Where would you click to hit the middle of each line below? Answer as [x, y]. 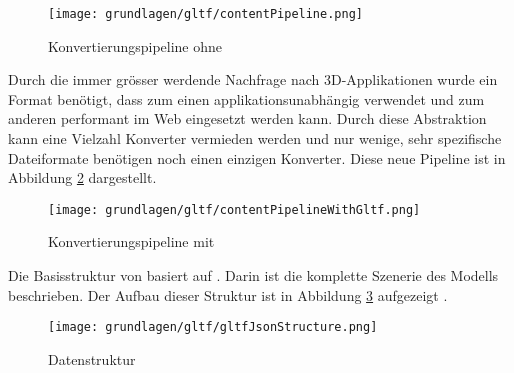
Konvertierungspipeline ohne [135, 45]
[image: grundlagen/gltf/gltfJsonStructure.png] [213, 327]
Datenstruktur [92, 358]
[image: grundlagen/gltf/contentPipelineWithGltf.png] [234, 209]
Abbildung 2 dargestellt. [82, 177]
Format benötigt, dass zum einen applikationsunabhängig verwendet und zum [246, 98]
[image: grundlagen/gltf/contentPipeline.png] [205, 14]
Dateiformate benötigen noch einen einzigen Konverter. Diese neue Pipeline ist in [257, 157]
